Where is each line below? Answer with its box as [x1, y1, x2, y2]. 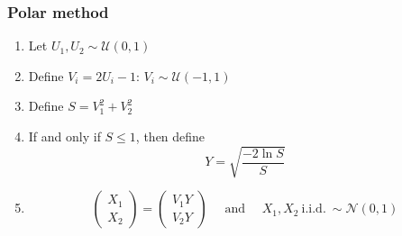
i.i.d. [301, 203, 326, 216]
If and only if [28, 127, 101, 145]
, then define [135, 127, 206, 145]
